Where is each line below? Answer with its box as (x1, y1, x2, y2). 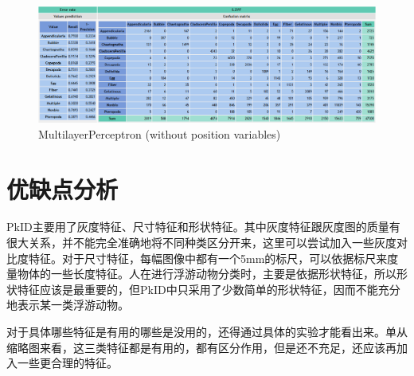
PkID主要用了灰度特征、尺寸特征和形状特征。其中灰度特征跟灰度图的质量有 (6, 218, 400, 235)
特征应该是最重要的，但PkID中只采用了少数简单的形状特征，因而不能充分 (17, 280, 400, 297)
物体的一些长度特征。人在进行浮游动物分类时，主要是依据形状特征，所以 (17, 265, 396, 282)
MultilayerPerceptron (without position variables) (38, 125, 281, 142)
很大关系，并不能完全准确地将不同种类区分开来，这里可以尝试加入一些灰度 (6, 234, 396, 251)
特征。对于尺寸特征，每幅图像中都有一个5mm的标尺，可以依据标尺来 (28, 249, 388, 266)
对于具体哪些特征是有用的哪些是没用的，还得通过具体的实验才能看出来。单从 (6, 323, 408, 340)
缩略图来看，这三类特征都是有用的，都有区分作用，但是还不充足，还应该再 (6, 339, 396, 355)
